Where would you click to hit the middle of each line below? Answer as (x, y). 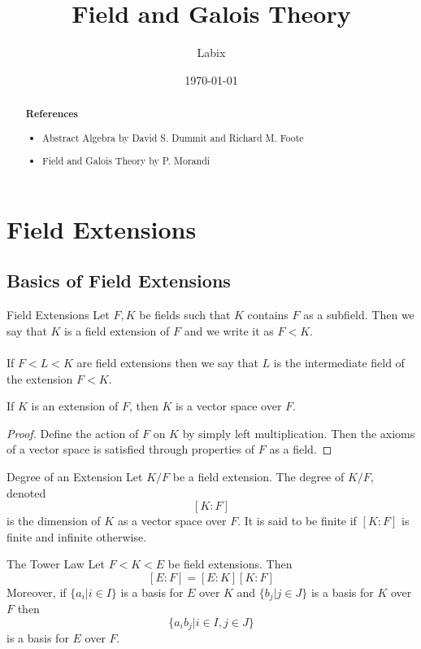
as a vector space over (172, 521)
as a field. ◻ (301, 449)
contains (268, 315)
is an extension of (75, 406)
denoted (26, 492)
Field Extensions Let (58, 315)
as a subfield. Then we (359, 315)
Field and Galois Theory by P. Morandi (126, 161)
